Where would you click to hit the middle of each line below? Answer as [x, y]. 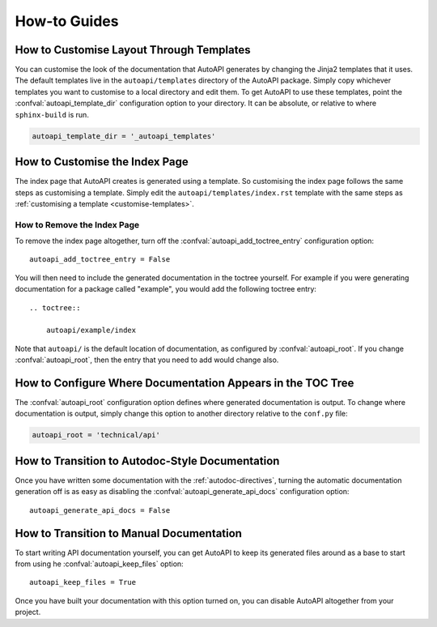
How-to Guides [67, 21]
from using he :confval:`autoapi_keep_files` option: [99, 564]
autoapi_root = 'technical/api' [96, 435]
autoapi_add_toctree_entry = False [100, 260]
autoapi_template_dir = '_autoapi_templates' [124, 136]
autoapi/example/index [91, 331]
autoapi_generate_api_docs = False [100, 510]
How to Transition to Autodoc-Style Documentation [147, 461]
